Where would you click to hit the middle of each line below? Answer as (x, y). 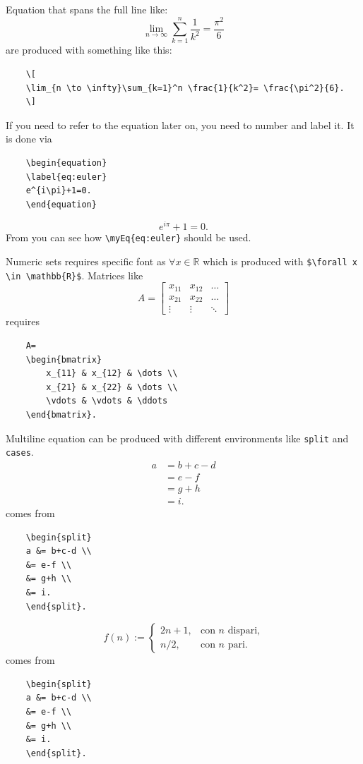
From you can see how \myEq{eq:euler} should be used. (129, 237)
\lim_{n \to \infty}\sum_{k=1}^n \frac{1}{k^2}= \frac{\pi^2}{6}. (185, 88)
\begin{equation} (66, 163)
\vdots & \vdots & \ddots (107, 401)
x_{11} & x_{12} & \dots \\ (112, 374)
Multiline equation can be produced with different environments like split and (177, 438)
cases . (20, 452)
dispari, (244, 630)
